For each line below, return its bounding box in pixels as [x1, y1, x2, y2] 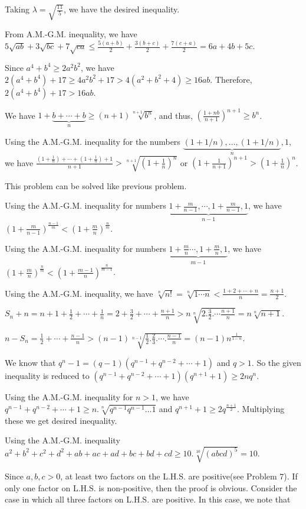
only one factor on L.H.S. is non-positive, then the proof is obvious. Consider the [5, 481, 297, 494]
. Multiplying [237, 402, 285, 414]
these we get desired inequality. [5, 414, 117, 426]
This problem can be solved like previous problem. [5, 179, 187, 192]
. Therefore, [210, 73, 252, 85]
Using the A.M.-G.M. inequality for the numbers [5, 135, 180, 147]
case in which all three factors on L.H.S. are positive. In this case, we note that [5, 493, 291, 505]
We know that [5, 356, 56, 369]
